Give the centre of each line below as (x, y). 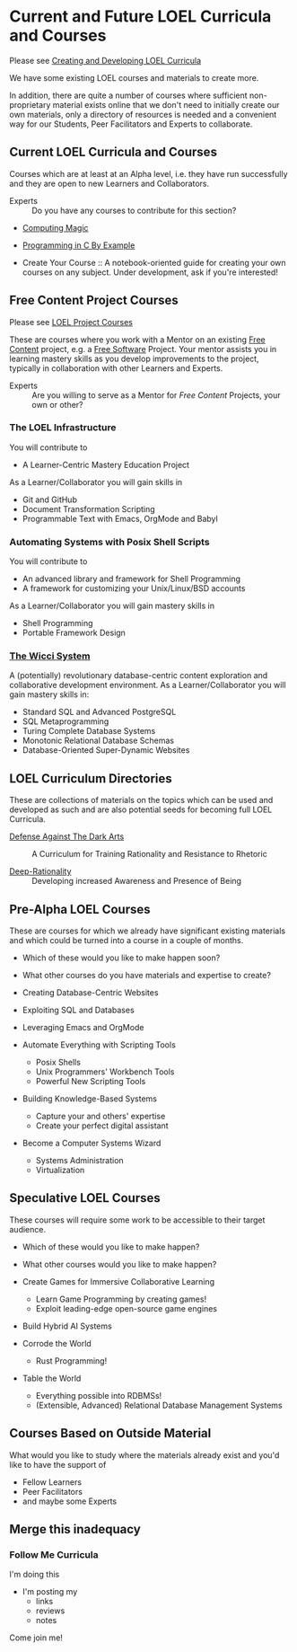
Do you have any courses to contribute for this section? (134, 210)
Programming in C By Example (79, 245)
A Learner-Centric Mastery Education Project (106, 464)
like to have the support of (58, 1464)
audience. (28, 1229)
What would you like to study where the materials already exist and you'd (144, 1455)
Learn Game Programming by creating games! (121, 1299)
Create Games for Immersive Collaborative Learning (118, 1281)
